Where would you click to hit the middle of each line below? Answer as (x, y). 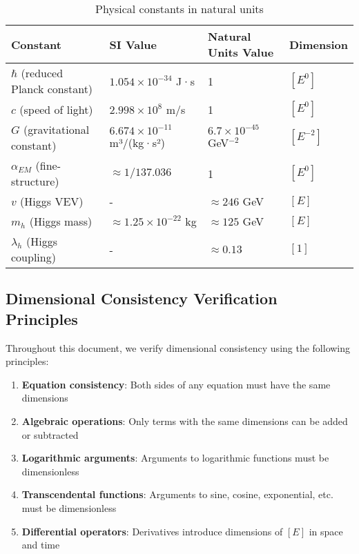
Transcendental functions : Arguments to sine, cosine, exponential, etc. (177, 494)
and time (41, 545)
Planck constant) (52, 89)
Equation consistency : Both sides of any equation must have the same (176, 384)
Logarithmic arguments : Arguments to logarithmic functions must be (175, 458)
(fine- (48, 165)
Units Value (241, 52)
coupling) (33, 257)
